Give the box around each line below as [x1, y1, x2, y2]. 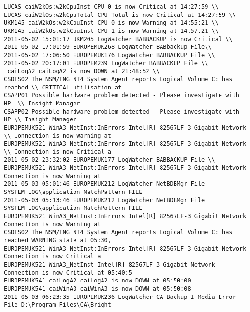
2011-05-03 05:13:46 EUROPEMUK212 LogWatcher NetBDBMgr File [4, 196, 205, 204]
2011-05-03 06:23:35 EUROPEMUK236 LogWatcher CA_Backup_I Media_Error [4, 293, 236, 300]
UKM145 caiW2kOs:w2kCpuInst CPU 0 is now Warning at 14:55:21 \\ [4, 19, 219, 27]
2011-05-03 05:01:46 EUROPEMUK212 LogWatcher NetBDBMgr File [4, 180, 205, 188]
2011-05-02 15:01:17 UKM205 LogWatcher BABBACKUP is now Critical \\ [4, 35, 233, 43]
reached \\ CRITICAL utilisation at [4, 84, 122, 91]
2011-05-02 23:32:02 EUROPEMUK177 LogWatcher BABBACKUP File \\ [4, 156, 215, 163]
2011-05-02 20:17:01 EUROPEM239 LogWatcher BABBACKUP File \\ [4, 59, 208, 67]
